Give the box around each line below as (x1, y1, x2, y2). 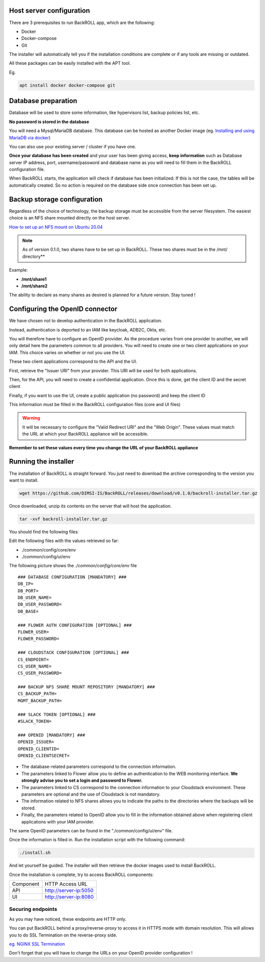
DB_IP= (18, 581, 34, 587)
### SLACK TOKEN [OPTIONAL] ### (18, 712, 96, 717)
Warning (22, 415, 40, 421)
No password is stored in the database (9, 118, 89, 125)
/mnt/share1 (21, 276, 47, 282)
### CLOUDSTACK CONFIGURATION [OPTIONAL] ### (18, 650, 130, 656)
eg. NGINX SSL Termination (9, 941, 65, 947)
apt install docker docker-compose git (19, 82, 115, 88)
